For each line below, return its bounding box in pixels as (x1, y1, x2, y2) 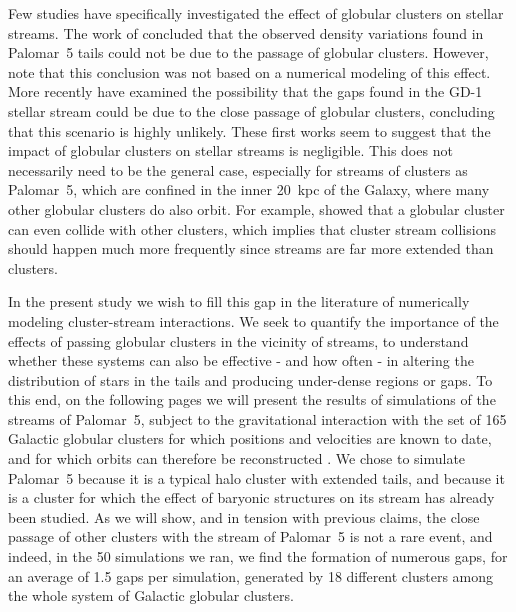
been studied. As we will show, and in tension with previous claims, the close (8, 506, 480, 527)
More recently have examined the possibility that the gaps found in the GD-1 (8, 81, 483, 102)
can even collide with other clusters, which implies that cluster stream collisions (8, 218, 496, 239)
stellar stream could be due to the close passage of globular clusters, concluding (8, 100, 495, 121)
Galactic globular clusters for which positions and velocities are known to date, (8, 428, 492, 449)
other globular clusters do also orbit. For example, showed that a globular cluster (8, 198, 505, 219)
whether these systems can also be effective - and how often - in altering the (8, 350, 474, 371)
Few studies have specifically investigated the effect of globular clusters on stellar (8, 3, 504, 23)
